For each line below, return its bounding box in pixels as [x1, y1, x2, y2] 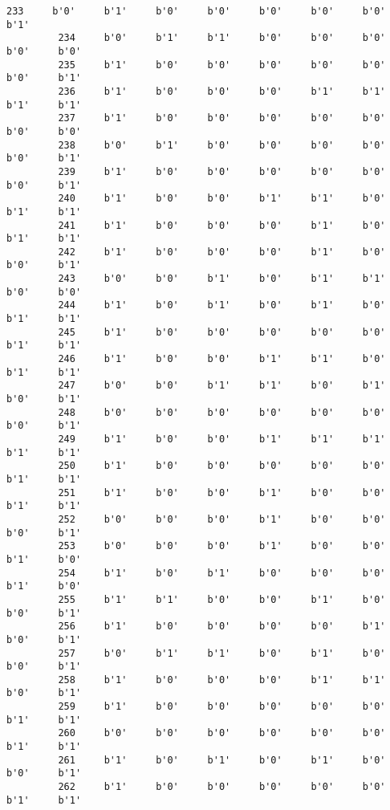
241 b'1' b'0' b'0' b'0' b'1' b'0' [58, 219, 386, 231]
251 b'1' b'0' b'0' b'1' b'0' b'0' [58, 486, 386, 499]
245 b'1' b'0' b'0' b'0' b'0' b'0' [58, 326, 386, 338]
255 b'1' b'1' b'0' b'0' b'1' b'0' [58, 593, 386, 605]
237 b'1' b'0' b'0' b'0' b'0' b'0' [58, 112, 386, 124]
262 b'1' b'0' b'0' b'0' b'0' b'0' [58, 781, 386, 793]
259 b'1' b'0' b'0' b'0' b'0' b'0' [58, 701, 386, 713]
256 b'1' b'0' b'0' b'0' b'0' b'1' [58, 621, 386, 633]
